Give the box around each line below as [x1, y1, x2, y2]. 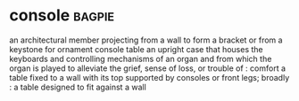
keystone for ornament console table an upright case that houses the [9, 43, 263, 54]
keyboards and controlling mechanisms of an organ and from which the [9, 53, 272, 64]
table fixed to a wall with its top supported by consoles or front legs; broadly [9, 72, 290, 82]
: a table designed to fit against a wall [9, 82, 147, 92]
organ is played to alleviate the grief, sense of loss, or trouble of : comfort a [9, 63, 287, 74]
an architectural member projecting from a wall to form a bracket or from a [9, 35, 283, 45]
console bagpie [9, 5, 114, 26]
